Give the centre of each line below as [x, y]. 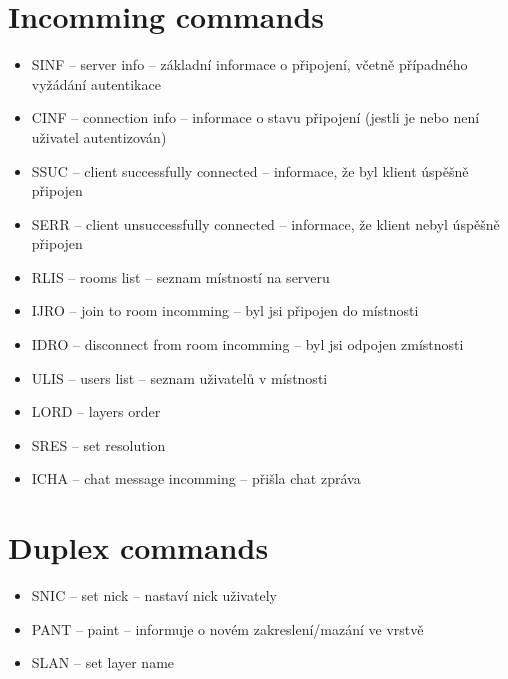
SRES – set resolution [98, 444]
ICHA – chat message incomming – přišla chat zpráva [196, 478]
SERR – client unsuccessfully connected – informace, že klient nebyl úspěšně [265, 223]
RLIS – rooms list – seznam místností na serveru [180, 276]
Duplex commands [138, 547]
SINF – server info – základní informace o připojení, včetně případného [249, 64]
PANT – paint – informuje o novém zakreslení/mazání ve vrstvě [227, 628]
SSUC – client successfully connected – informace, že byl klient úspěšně [250, 170]
